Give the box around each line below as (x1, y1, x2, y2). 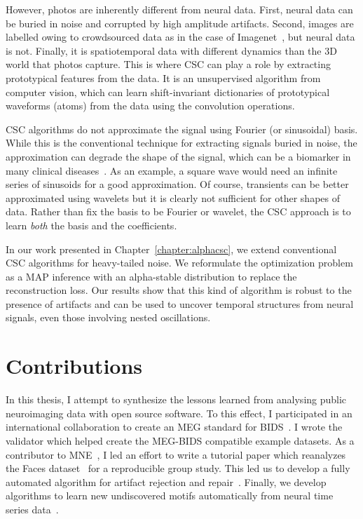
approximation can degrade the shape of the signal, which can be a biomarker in (6, 149, 351, 163)
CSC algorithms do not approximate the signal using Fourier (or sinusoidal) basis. (6, 121, 358, 136)
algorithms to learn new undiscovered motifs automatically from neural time (6, 488, 334, 503)
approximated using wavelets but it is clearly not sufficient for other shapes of (6, 190, 340, 205)
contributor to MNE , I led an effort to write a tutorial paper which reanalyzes (6, 447, 346, 461)
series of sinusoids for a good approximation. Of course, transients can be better (6, 177, 349, 191)
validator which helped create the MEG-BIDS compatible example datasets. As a (6, 433, 355, 447)
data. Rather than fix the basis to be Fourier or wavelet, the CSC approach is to (6, 204, 351, 219)
